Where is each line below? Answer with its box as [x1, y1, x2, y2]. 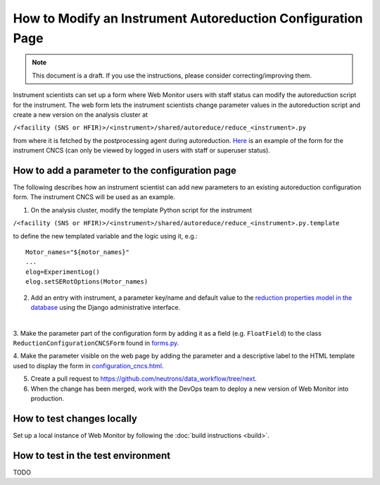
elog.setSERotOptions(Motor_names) [25, 278, 148, 286]
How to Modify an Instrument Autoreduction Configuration [13, 11, 363, 26]
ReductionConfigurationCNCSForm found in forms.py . [13, 339, 179, 348]
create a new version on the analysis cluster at [13, 110, 148, 119]
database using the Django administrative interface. [30, 303, 181, 311]
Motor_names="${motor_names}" [25, 248, 130, 256]
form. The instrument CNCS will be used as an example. [13, 193, 176, 201]
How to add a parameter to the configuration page [13, 164, 237, 176]
